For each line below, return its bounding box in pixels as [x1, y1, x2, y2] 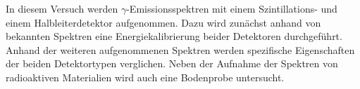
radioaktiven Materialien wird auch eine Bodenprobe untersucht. [6, 69, 285, 84]
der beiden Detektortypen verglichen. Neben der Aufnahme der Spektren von [6, 56, 338, 71]
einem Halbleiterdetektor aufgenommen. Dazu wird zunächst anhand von [6, 15, 321, 29]
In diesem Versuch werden [6, 1, 118, 15]
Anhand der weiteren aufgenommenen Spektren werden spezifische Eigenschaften [6, 42, 355, 57]
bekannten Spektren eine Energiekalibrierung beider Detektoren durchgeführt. [6, 29, 342, 43]
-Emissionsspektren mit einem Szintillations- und [126, 1, 337, 15]
